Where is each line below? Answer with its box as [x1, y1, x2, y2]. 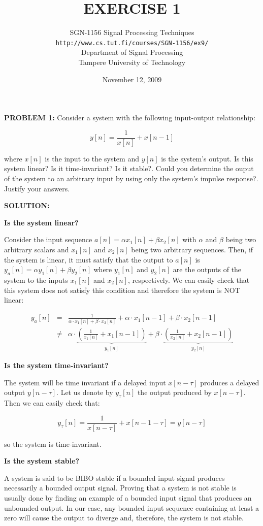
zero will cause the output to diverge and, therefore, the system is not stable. [4, 512, 244, 523]
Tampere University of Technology [78, 56, 186, 67]
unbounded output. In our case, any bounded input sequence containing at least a [4, 502, 259, 513]
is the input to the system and [45, 153, 139, 163]
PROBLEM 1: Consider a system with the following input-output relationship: [4, 112, 255, 123]
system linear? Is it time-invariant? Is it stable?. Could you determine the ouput [4, 163, 254, 174]
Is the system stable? [4, 455, 80, 466]
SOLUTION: [4, 200, 50, 211]
